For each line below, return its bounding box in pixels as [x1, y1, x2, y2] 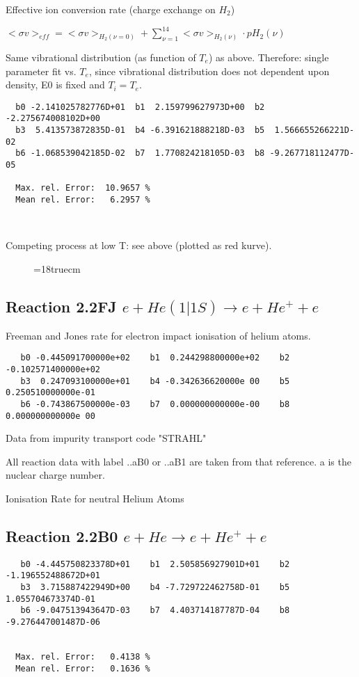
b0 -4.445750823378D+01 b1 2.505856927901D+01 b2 [20, 559, 290, 569]
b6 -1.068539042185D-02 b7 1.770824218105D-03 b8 [15, 148, 265, 159]
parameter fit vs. [6, 63, 77, 78]
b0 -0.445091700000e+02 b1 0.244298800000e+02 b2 [20, 353, 290, 363]
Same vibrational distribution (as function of [6, 49, 196, 64]
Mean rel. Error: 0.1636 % [15, 663, 150, 674]
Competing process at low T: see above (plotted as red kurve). [6, 237, 272, 252]
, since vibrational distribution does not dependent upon [88, 63, 330, 78]
